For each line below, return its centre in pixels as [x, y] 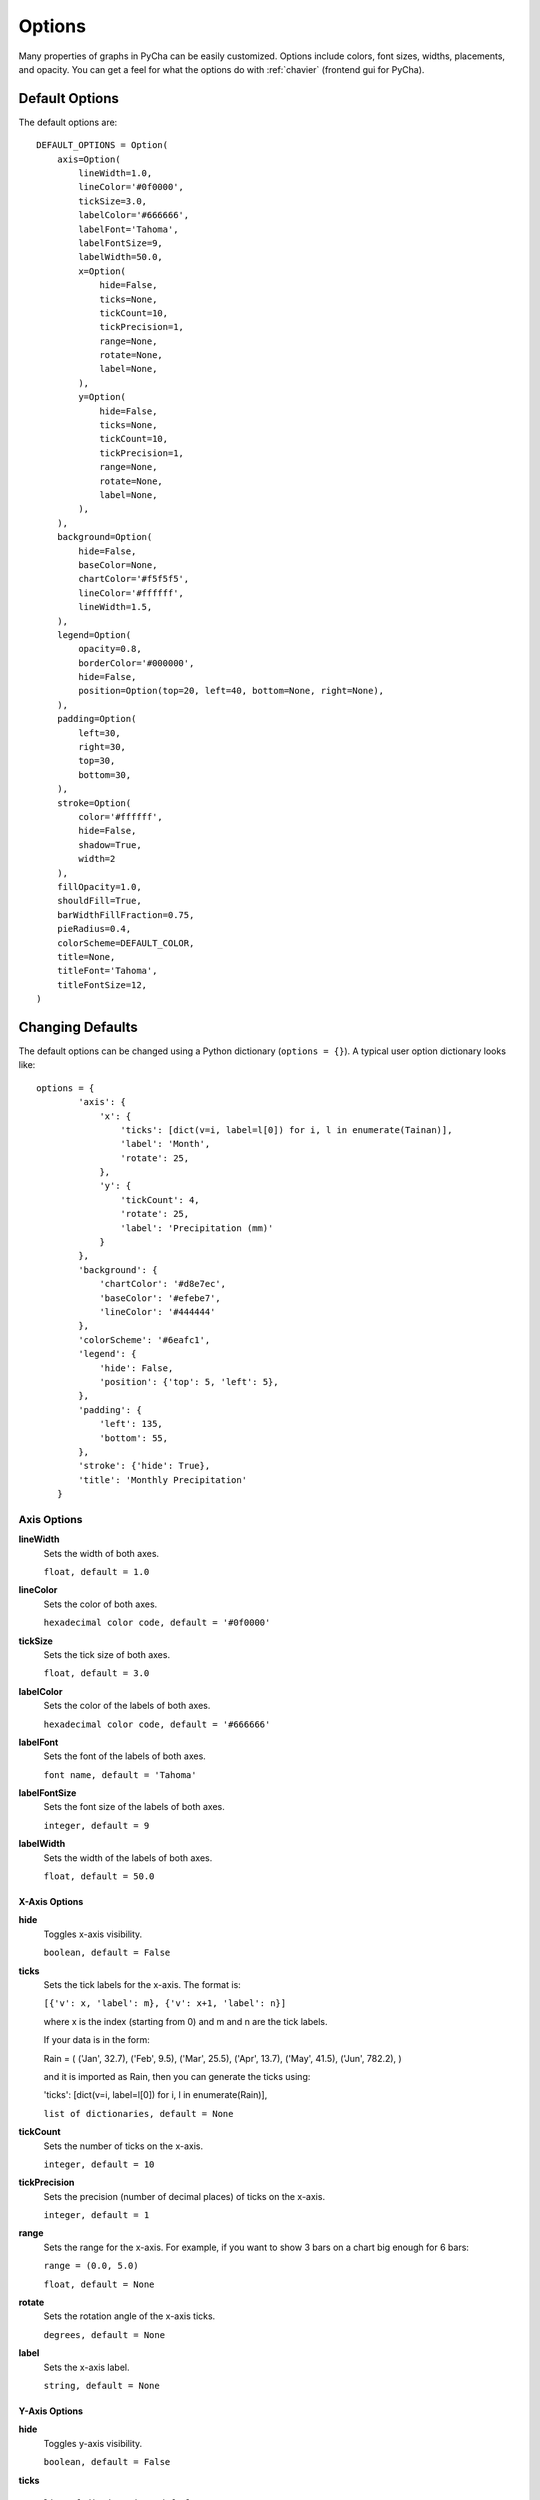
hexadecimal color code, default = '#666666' [157, 1724]
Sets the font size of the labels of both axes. [134, 1807]
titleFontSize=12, [102, 984]
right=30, [102, 747]
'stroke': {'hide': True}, [144, 1466]
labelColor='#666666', [134, 215]
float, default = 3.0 [96, 1673]
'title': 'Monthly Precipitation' [163, 1479]
